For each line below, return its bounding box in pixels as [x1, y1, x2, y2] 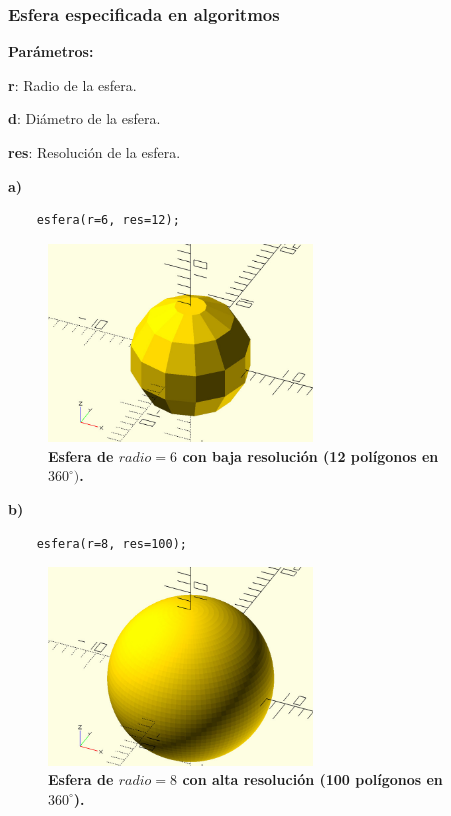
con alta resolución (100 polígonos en [182, 769, 443, 790]
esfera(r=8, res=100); [36, 536, 187, 551]
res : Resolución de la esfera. [8, 142, 181, 162]
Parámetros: [8, 41, 94, 62]
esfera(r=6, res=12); [36, 213, 180, 228]
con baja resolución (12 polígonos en [182, 445, 439, 466]
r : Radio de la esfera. [8, 74, 137, 95]
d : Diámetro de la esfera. [8, 108, 161, 129]
